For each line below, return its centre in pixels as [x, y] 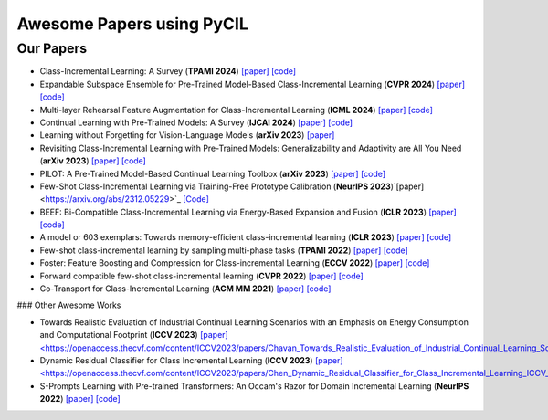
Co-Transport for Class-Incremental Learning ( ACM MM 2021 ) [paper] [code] [185, 289]
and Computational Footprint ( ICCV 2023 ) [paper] [134, 335]
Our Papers [52, 48]
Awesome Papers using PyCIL [132, 24]
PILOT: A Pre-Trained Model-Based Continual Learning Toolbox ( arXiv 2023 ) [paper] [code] [213, 173]
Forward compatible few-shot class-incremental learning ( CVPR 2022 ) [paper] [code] [202, 276]
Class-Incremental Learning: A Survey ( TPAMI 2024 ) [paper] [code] [168, 71]
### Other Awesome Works [69, 305]
